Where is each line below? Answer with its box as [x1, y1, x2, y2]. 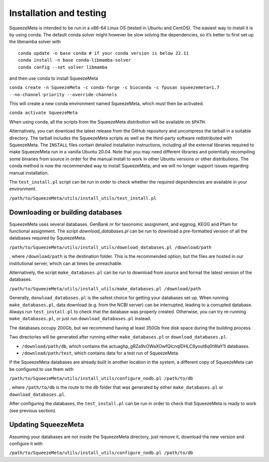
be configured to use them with [9, 366, 74, 372]
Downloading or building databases [9, 208, 122, 217]
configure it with [9, 441, 43, 447]
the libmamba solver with [9, 39, 61, 45]
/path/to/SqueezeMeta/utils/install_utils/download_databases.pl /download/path [9, 244, 212, 250]
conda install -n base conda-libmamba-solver [18, 57, 132, 63]
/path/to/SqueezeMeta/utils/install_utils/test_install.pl [9, 195, 157, 201]
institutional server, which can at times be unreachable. [9, 260, 123, 266]
